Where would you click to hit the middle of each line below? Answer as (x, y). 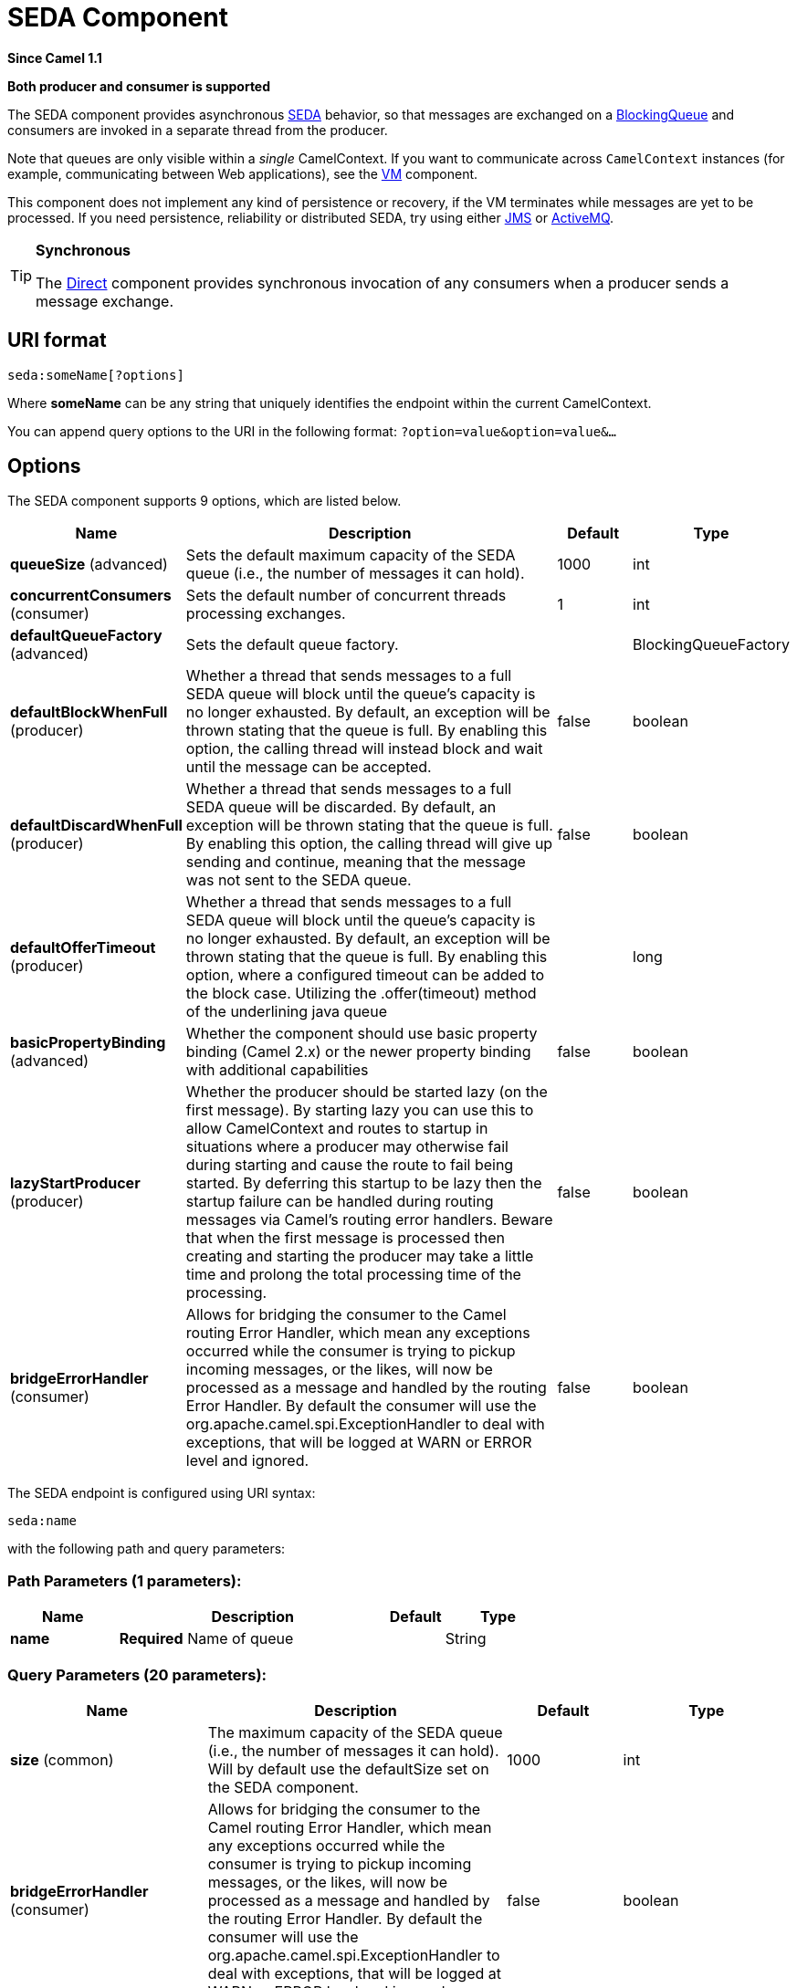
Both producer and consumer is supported (139, 86)
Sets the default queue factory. (292, 645)
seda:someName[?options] (96, 375)
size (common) (62, 1759)
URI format (57, 340)
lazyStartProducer (75, 1183)
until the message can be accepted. (309, 767)
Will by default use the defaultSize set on (348, 1768)
